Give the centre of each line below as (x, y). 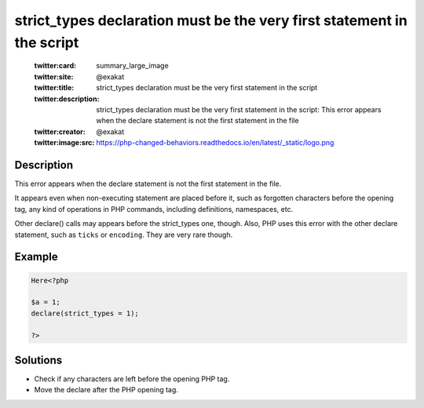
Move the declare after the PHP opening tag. (106, 390)
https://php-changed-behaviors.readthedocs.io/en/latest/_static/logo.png (215, 143)
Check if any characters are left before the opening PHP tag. (132, 379)
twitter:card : (55, 66)
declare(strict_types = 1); (85, 313)
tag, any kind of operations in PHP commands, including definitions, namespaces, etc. (154, 209)
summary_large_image (132, 66)
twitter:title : (54, 88)
